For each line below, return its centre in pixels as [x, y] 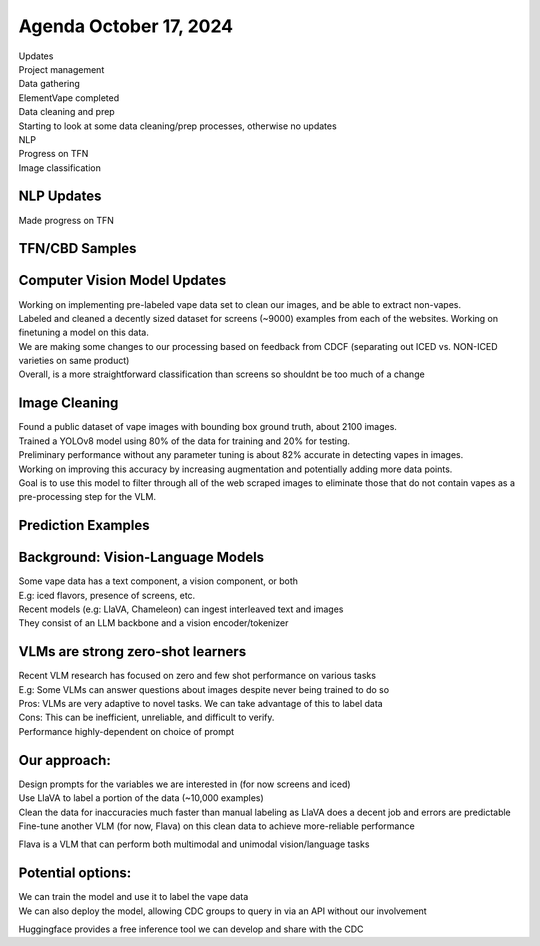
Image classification [60, 167]
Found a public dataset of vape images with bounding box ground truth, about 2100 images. [207, 427]
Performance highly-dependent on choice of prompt [126, 731]
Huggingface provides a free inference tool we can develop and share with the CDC [191, 929]
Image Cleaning [68, 403]
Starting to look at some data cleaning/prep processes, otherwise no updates [177, 126]
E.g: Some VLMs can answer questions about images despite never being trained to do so [204, 689]
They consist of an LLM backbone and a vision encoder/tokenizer [153, 623]
